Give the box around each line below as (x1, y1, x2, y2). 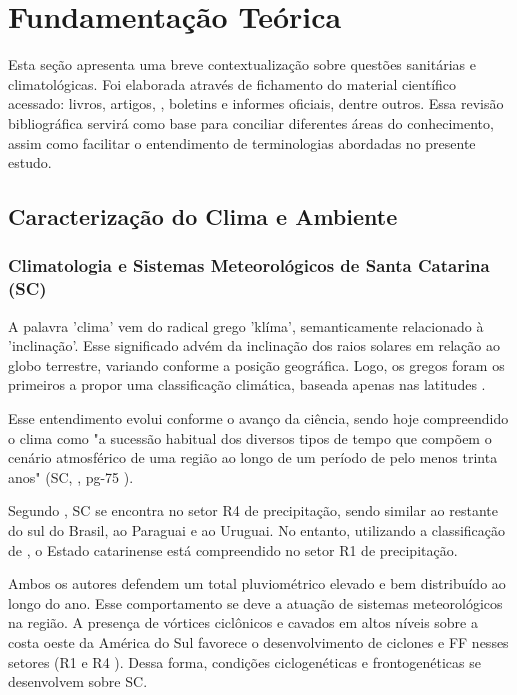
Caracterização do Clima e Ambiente (8, 201, 398, 232)
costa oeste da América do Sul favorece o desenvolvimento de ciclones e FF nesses (8, 631, 509, 652)
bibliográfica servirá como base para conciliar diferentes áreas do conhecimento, (8, 112, 494, 133)
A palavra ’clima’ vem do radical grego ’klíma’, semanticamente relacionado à (8, 315, 484, 336)
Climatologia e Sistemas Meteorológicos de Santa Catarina (8, 253, 490, 278)
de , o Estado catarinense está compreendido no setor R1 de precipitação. (8, 539, 458, 560)
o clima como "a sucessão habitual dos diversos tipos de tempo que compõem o (8, 427, 492, 448)
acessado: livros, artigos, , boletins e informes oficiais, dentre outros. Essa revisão (8, 93, 504, 114)
